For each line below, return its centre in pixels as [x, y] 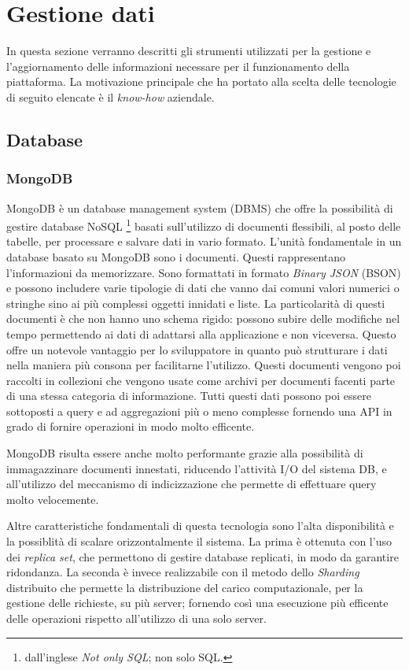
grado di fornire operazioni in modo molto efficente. [131, 426]
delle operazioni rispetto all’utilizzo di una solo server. [136, 618]
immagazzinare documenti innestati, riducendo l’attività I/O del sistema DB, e [197, 468]
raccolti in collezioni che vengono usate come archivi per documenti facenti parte [201, 380]
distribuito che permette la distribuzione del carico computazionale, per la [185, 587]
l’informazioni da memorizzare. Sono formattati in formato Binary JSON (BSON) [204, 272]
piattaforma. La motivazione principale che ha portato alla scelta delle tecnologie [201, 81]
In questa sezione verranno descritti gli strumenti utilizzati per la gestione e [189, 51]
